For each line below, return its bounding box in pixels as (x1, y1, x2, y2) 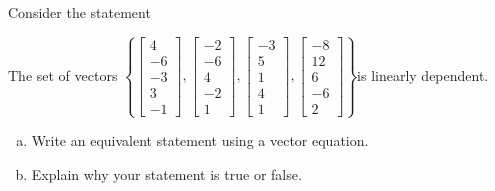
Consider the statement (8, 2, 151, 22)
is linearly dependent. (357, 64, 489, 85)
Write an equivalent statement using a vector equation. (31, 130, 369, 151)
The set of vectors (8, 64, 118, 85)
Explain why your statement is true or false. (31, 163, 302, 184)
